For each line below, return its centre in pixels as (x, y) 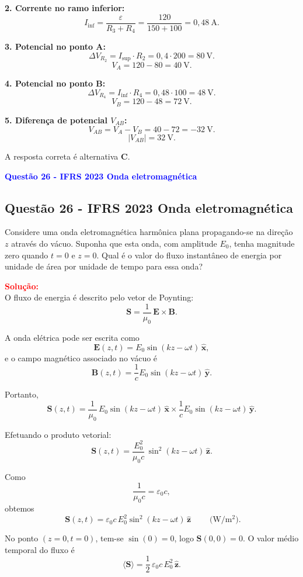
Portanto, (22, 394)
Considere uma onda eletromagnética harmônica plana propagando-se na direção (149, 232)
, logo (184, 538)
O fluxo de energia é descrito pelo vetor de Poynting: (99, 297)
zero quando (27, 255)
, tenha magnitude (262, 243)
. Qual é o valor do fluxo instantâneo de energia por (189, 255)
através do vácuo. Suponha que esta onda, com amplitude (114, 243)
